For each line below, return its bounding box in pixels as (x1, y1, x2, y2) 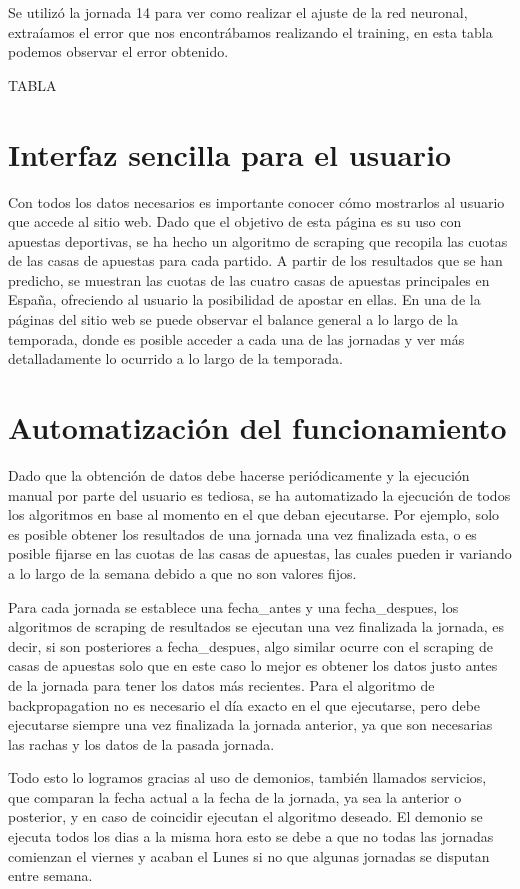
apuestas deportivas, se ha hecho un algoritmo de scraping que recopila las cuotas (8, 230, 508, 251)
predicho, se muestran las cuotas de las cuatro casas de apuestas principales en (8, 269, 490, 290)
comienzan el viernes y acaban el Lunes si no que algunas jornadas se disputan (8, 845, 490, 866)
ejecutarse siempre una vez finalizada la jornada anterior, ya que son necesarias (8, 714, 493, 735)
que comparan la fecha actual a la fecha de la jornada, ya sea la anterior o (8, 786, 462, 807)
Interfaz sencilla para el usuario (8, 133, 452, 174)
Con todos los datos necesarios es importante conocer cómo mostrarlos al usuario (8, 191, 505, 212)
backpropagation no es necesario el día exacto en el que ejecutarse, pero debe (8, 694, 481, 715)
